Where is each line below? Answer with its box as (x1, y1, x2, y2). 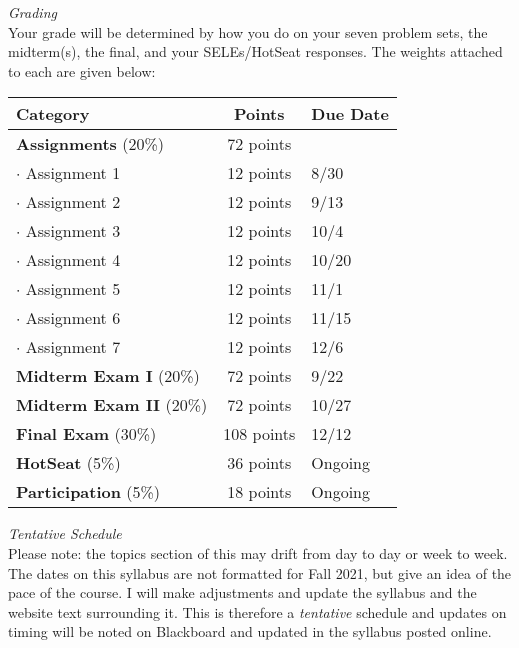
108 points (223, 422, 296, 446)
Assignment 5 (25, 277, 121, 301)
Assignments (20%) (16, 132, 164, 156)
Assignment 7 (25, 335, 121, 359)
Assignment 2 (25, 190, 121, 214)
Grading (8, 2, 57, 22)
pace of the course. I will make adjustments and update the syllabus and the (8, 582, 477, 603)
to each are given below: (8, 60, 156, 81)
